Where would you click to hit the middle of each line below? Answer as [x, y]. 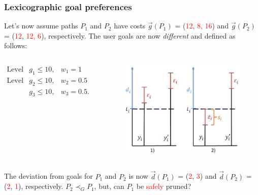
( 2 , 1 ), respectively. [34, 186]
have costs [130, 26]
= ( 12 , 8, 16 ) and [202, 26]
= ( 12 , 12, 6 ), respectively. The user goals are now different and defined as [120, 35]
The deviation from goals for [49, 176]
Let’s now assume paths [41, 26]
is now [138, 176]
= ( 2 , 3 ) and [197, 176]
